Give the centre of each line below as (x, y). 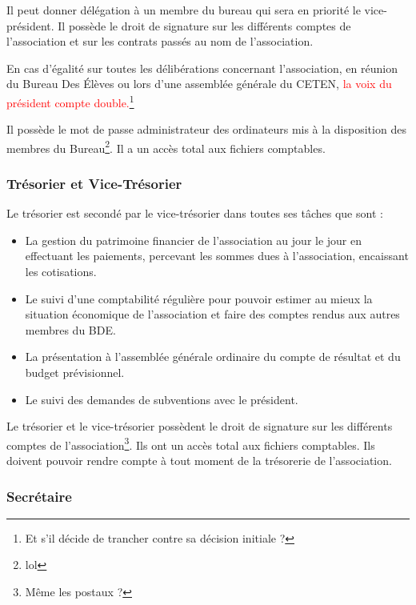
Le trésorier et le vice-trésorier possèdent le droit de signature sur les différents (200, 426)
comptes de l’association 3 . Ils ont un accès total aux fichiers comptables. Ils (191, 443)
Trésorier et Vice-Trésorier (94, 183)
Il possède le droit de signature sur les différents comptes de (204, 25)
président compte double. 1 (70, 101)
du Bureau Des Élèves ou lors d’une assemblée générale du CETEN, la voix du (199, 84)
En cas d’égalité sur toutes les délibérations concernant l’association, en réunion (202, 68)
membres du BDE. (70, 329)
